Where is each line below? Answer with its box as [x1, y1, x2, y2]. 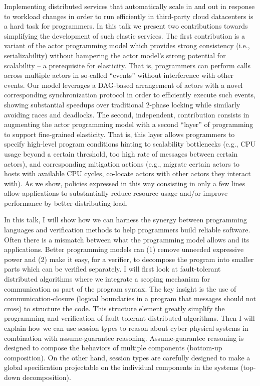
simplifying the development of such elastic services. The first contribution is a [4, 30, 245, 41]
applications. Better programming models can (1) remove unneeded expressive [4, 244, 244, 254]
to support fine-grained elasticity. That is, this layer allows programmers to [4, 128, 235, 139]
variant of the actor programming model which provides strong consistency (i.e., [4, 40, 250, 51]
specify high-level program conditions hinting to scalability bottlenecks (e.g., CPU [4, 139, 256, 149]
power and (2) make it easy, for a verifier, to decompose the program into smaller [4, 253, 254, 264]
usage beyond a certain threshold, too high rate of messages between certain [4, 148, 238, 159]
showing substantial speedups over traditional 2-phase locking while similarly [4, 99, 240, 109]
